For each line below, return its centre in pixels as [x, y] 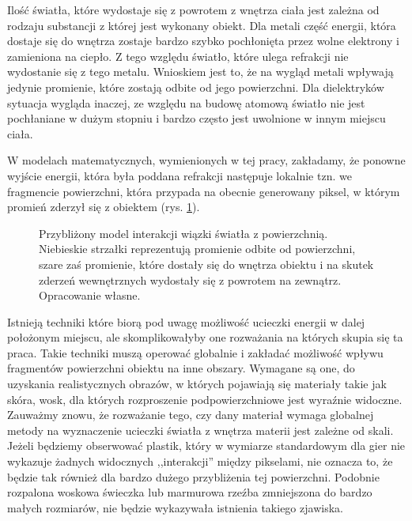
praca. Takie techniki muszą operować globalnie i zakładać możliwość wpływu [195, 352]
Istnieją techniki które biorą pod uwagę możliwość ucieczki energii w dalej [186, 321]
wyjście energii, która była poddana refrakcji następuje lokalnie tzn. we [180, 175]
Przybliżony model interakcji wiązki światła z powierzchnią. [183, 233]
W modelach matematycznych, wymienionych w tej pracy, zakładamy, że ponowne [206, 160]
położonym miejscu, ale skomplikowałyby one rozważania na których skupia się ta [205, 337]
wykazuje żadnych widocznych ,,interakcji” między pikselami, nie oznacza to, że [200, 461]
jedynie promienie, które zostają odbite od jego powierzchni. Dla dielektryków [196, 87]
